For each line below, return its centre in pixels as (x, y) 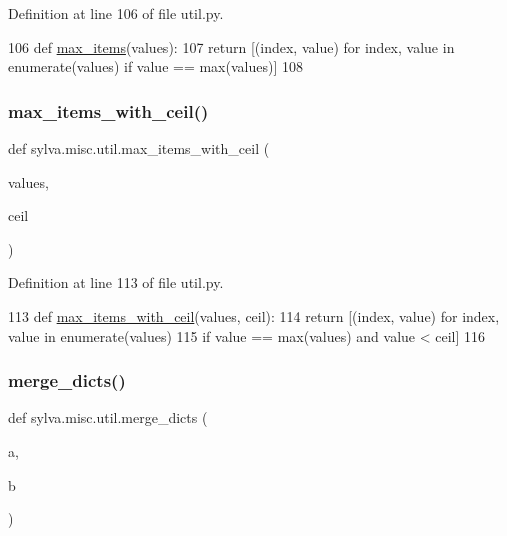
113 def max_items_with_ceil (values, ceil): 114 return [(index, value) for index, (254, 315)
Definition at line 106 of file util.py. (116, 13)
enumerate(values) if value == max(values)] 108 (155, 66)
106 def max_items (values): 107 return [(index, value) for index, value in (231, 46)
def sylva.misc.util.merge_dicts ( (108, 417)
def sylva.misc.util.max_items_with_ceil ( (139, 148)
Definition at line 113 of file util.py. (116, 282)
